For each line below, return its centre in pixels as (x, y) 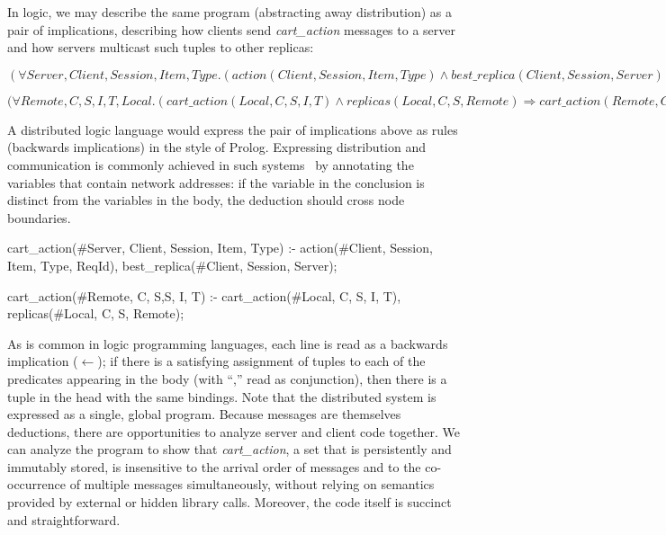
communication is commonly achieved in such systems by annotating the (211, 164)
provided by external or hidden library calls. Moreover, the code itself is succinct (229, 502)
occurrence (37, 484)
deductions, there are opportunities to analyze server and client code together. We (234, 431)
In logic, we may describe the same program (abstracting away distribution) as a (230, 12)
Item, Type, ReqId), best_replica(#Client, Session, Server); (172, 265)
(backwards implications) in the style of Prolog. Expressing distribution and (217, 147)
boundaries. (39, 217)
